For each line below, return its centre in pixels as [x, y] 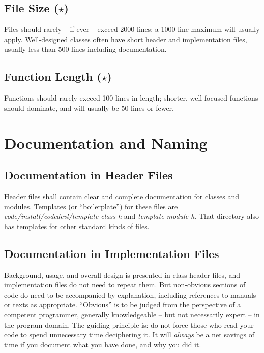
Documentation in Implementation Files [112, 253]
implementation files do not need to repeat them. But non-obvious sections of [125, 285]
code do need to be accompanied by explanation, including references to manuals [130, 294]
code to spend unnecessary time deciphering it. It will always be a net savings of [129, 334]
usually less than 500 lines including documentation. [85, 49]
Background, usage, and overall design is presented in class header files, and [122, 275]
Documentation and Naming [106, 142]
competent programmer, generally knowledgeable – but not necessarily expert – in [132, 314]
